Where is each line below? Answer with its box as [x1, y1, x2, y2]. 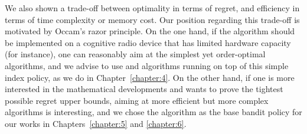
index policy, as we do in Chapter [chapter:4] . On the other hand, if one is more [5, 71, 295, 83]
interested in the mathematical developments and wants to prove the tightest [5, 83, 283, 95]
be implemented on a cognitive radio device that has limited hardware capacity [5, 36, 291, 48]
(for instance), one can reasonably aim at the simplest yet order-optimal [5, 48, 266, 60]
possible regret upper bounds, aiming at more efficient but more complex [5, 94, 269, 106]
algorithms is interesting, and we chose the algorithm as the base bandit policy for [5, 106, 302, 118]
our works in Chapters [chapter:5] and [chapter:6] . [5, 117, 187, 129]
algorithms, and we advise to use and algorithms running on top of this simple [5, 59, 289, 71]
